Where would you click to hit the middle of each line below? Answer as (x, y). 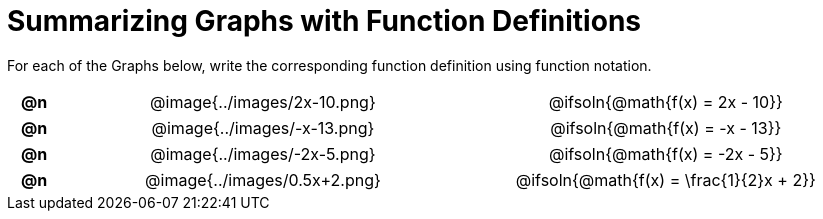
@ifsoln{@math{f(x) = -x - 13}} (666, 127)
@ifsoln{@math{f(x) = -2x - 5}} (665, 153)
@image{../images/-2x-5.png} (263, 153)
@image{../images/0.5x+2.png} (263, 179)
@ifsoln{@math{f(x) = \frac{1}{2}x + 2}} (665, 179)
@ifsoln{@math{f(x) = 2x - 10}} (665, 101)
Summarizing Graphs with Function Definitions (324, 21)
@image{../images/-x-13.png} (263, 127)
